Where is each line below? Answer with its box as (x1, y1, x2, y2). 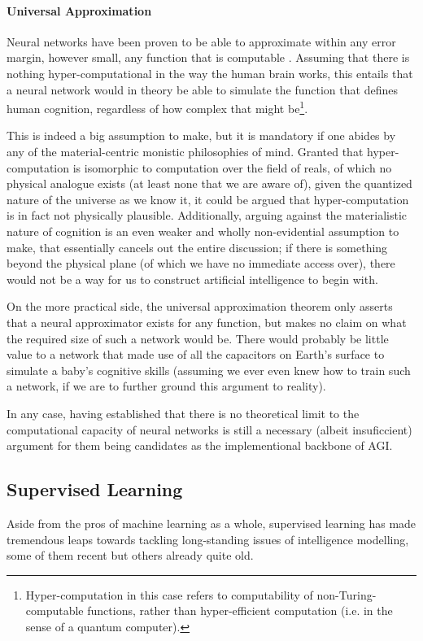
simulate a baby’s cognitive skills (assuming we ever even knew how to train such (7, 361, 411, 378)
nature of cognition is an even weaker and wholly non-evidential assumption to (7, 222, 399, 239)
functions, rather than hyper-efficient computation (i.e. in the (87, 602, 393, 619)
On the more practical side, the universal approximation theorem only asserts (7, 298, 393, 315)
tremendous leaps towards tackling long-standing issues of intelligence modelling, (7, 530, 409, 547)
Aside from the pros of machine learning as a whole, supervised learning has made (7, 514, 416, 531)
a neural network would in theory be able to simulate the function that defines (7, 81, 398, 98)
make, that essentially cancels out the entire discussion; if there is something (7, 238, 388, 255)
